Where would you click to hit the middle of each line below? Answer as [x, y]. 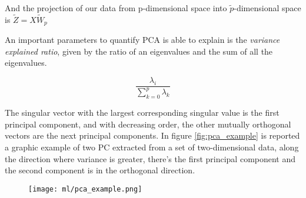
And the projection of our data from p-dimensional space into [116, 8]
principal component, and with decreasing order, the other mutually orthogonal [148, 124]
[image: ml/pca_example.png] [85, 189]
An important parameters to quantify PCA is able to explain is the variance [142, 40]
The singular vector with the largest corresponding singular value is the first [142, 113]
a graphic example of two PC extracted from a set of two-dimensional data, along [152, 147]
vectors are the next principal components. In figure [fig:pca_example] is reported [152, 135]
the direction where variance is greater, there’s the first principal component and [150, 158]
